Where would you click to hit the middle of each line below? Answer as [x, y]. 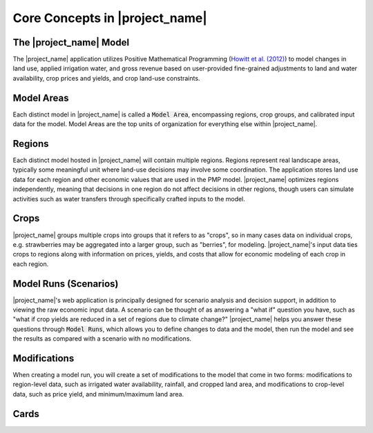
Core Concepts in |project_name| [110, 18]
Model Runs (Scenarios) [66, 284]
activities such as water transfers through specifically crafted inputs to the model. [129, 199]
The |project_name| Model [71, 42]
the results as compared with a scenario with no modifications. [102, 339]
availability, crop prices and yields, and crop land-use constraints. [106, 78]
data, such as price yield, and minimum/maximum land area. [98, 394]
